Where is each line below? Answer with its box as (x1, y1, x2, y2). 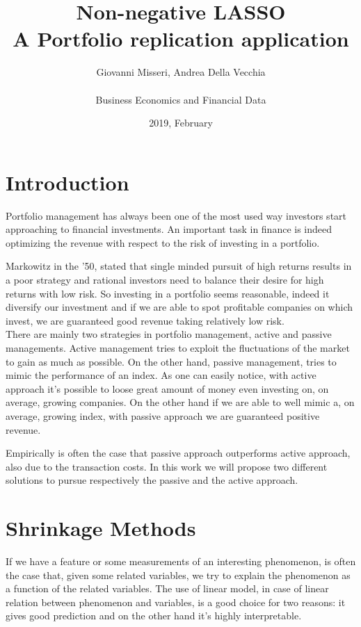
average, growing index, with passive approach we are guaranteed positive (6, 408, 320, 423)
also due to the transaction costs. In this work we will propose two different (6, 459, 328, 473)
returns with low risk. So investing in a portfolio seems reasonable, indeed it (6, 286, 330, 300)
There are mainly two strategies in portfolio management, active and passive (6, 327, 332, 341)
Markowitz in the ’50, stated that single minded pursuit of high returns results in (6, 259, 352, 273)
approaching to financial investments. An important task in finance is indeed (6, 222, 332, 236)
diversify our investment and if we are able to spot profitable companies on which (6, 300, 353, 314)
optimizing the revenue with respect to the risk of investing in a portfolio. (6, 235, 320, 250)
